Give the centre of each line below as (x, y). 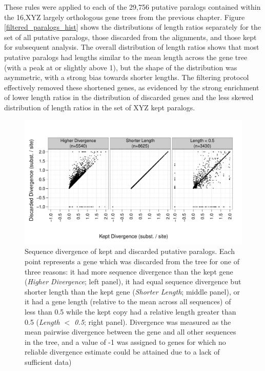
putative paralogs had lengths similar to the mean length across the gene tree (126, 57)
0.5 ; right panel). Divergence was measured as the (153, 321)
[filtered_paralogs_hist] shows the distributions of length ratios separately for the (133, 27)
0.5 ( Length (42, 321)
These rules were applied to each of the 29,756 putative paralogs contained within (132, 7)
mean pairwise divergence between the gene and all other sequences (130, 332)
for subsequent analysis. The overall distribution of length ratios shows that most (132, 47)
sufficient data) (48, 362)
